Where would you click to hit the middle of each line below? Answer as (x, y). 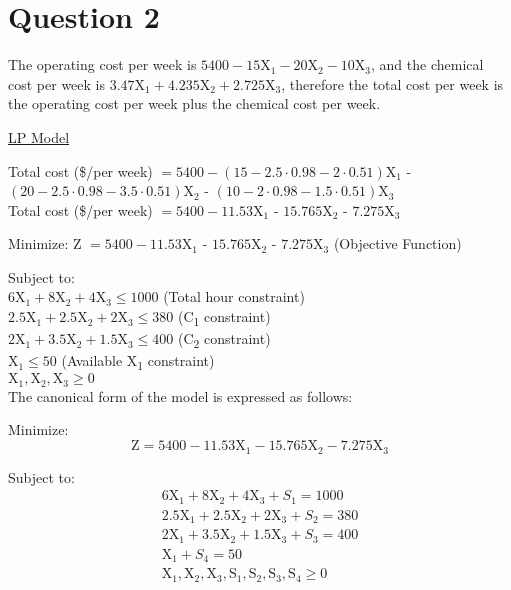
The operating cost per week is (102, 64)
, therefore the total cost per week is (392, 83)
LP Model (39, 136)
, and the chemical (427, 64)
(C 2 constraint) (224, 339)
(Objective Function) (397, 243)
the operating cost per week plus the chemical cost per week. (194, 103)
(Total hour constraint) (234, 296)
